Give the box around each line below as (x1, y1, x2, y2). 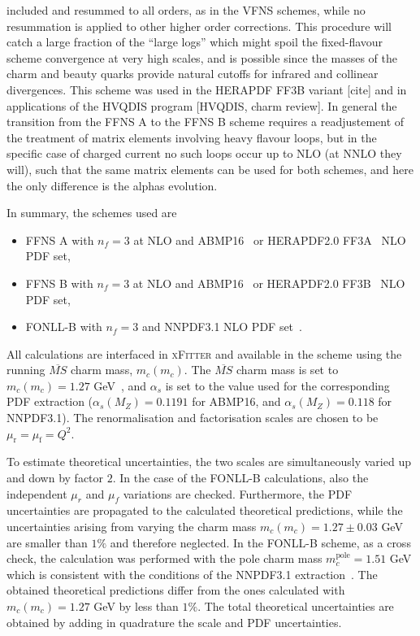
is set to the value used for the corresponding (165, 377, 390, 394)
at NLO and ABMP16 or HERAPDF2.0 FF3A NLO (133, 231, 406, 248)
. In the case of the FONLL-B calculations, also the (112, 469, 369, 486)
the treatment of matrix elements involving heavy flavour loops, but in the (6, 129, 377, 146)
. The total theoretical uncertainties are (197, 598, 394, 614)
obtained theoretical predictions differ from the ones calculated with (6, 582, 345, 599)
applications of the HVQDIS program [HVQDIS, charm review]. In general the (6, 97, 397, 114)
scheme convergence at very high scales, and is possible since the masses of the (6, 49, 398, 66)
